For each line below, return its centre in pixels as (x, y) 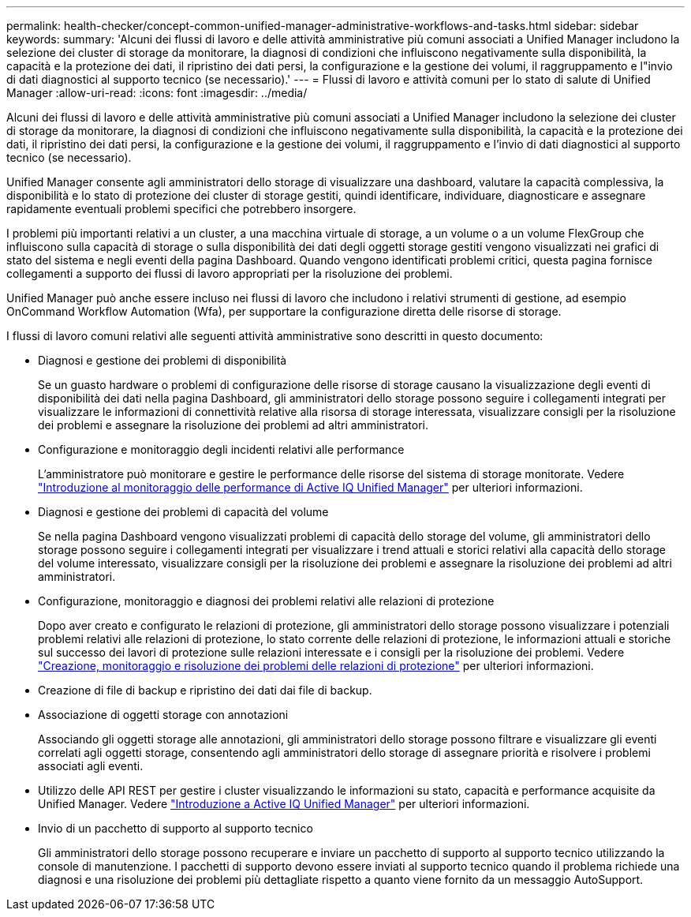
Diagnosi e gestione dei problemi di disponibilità (162, 360)
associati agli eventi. (91, 766)
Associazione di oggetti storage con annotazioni (163, 715)
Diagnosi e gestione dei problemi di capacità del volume (183, 512)
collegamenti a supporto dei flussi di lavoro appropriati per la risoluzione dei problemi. (230, 273)
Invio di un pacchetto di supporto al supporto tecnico (176, 828)
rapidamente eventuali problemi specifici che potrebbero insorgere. (181, 209)
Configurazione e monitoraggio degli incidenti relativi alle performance (221, 449)
